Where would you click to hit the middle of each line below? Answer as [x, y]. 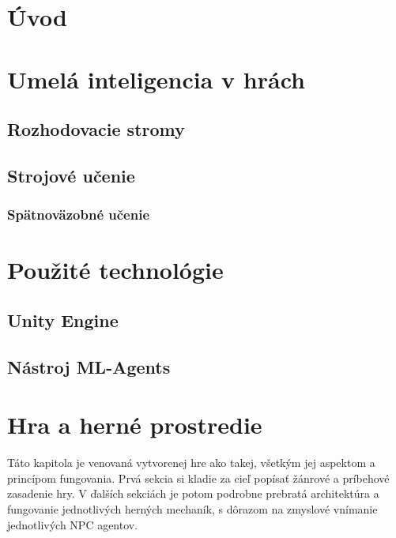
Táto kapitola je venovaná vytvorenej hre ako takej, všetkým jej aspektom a [191, 463]
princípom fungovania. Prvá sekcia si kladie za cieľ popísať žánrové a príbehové [198, 478]
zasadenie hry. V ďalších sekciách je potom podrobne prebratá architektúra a [193, 493]
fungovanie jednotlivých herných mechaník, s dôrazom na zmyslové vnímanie [192, 509]
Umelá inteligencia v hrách [156, 79]
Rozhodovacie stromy [96, 129]
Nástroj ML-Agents [89, 366]
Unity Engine [63, 320]
